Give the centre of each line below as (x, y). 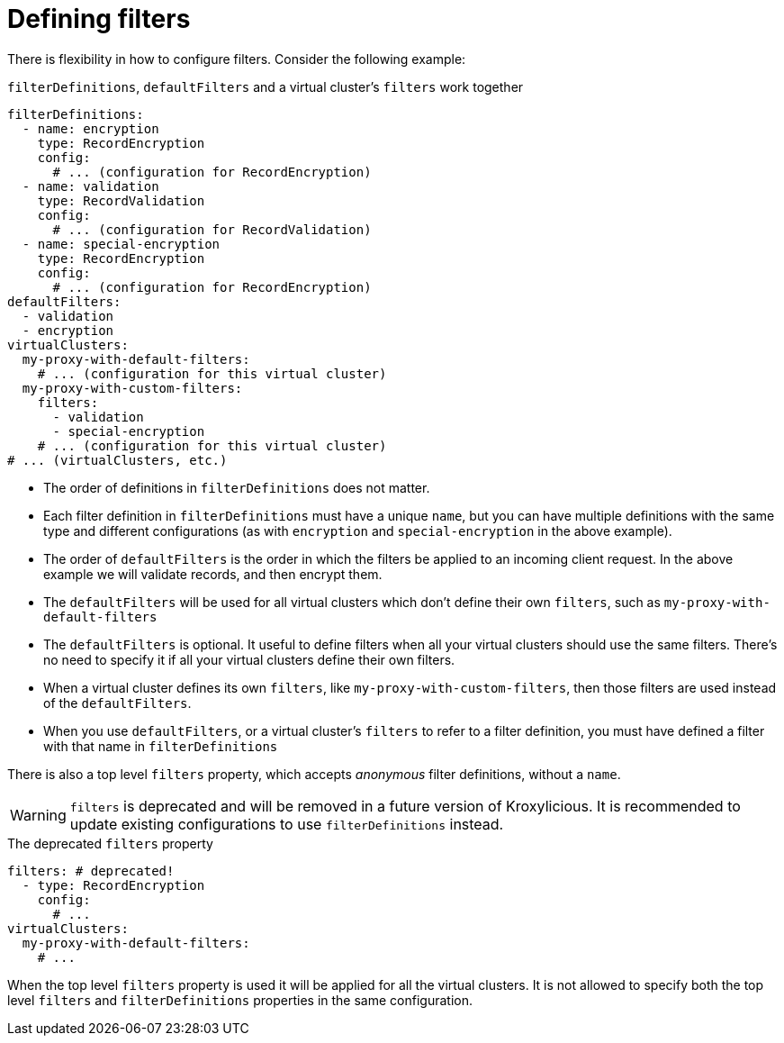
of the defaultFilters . (117, 703)
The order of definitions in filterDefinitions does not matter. (237, 487)
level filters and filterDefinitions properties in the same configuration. (240, 1000)
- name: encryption (90, 128)
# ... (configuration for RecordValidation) (212, 229)
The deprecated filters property (110, 843)
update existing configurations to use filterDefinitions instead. (287, 824)
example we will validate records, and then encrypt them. (213, 574)
